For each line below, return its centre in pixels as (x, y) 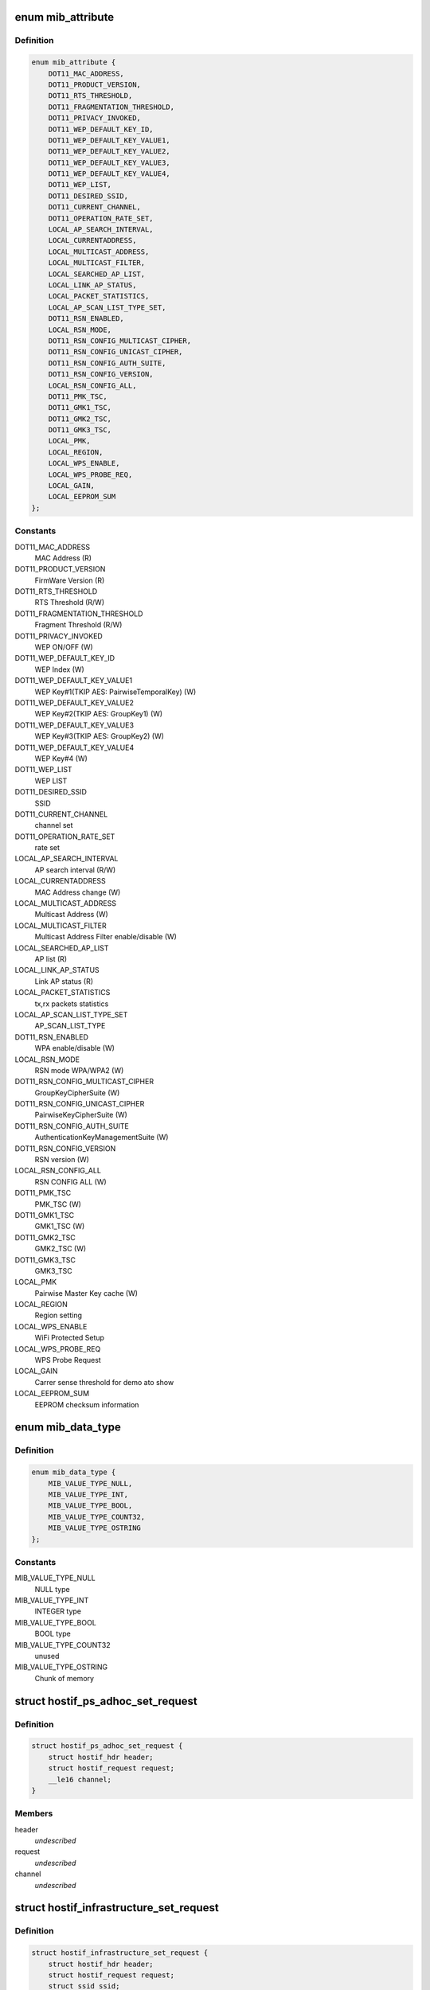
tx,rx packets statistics (72, 1004)
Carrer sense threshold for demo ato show (104, 1382)
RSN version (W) (62, 1160)
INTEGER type (58, 1611)
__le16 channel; (80, 1779)
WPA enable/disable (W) (75, 1048)
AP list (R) (51, 958)
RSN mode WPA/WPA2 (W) (79, 1070)
